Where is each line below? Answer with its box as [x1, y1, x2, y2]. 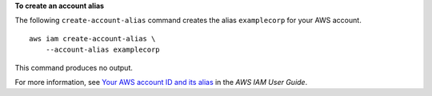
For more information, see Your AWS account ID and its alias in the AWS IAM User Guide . [14, 77, 308, 86]
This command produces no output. [14, 63, 134, 72]
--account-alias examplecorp [45, 45, 160, 55]
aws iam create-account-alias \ [29, 34, 156, 43]
